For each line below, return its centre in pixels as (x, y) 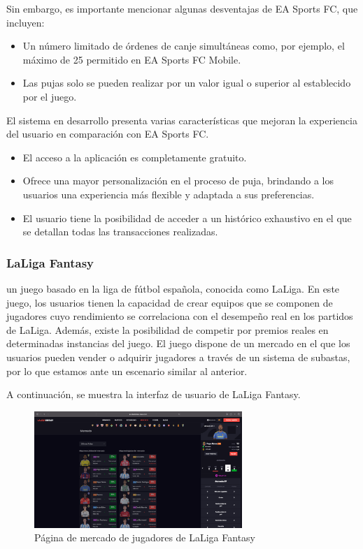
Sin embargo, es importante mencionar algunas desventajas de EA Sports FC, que (182, 8)
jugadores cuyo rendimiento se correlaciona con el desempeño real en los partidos (180, 316)
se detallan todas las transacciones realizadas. (120, 232)
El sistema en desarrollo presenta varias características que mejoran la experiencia (182, 120)
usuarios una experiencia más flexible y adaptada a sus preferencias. (169, 194)
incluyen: (26, 22)
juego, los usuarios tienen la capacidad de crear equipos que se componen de (170, 302)
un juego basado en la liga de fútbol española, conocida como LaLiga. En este (173, 288)
